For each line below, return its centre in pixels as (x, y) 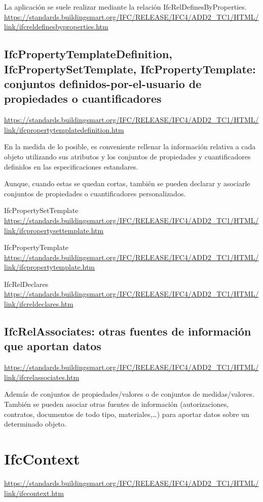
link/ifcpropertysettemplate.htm (54, 230)
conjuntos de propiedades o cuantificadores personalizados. (95, 193)
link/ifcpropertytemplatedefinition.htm (64, 129)
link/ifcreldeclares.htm (39, 304)
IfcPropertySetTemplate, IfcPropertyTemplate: (130, 69)
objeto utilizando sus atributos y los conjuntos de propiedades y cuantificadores (127, 156)
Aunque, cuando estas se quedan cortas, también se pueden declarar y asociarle (127, 183)
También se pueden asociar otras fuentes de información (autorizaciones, (117, 404)
